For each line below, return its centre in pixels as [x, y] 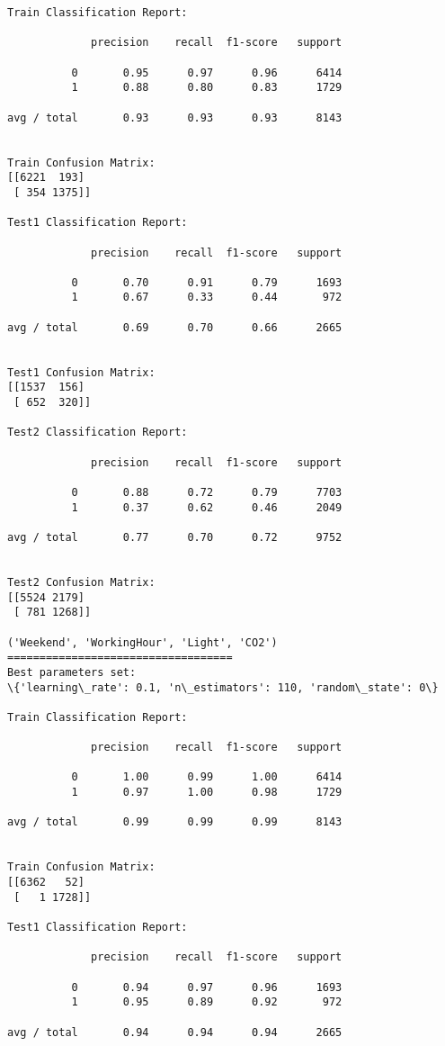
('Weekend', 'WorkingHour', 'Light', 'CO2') [142, 642]
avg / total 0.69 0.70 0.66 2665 [175, 327]
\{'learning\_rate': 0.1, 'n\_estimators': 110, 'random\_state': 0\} [223, 687]
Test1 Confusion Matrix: [81, 372]
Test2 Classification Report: [98, 433]
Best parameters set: [72, 672]
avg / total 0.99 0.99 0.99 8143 [175, 822]
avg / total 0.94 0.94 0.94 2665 [175, 1032]
